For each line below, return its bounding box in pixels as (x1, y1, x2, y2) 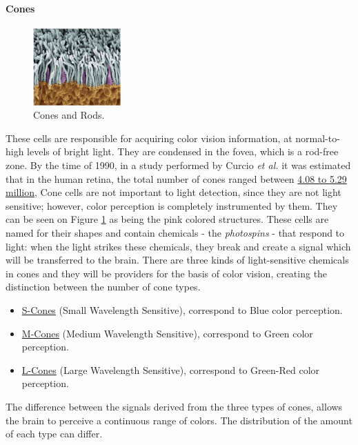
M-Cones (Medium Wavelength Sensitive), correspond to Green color (21, 326, 313, 340)
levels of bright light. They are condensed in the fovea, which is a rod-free (27, 144, 339, 159)
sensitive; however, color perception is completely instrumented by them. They (6, 198, 338, 212)
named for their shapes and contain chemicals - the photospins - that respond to (6, 226, 345, 240)
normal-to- (295, 130, 340, 145)
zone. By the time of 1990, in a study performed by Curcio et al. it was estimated (6, 158, 351, 172)
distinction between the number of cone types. (6, 279, 201, 294)
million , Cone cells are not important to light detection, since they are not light (6, 185, 341, 199)
